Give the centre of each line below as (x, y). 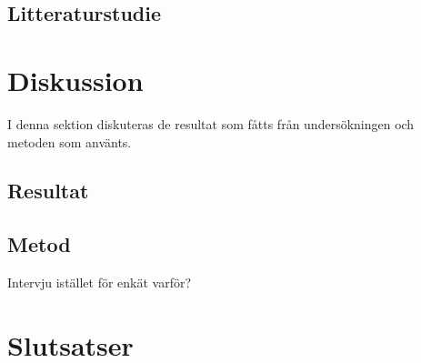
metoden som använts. (70, 141)
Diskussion (75, 80)
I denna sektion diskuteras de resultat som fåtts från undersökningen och (211, 123)
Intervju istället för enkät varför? (100, 282)
